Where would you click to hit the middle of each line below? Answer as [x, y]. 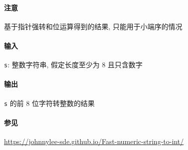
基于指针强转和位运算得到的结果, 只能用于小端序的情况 [93, 26]
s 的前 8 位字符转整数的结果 [49, 103]
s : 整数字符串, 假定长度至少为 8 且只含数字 [73, 65]
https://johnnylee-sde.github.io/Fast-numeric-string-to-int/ [94, 141]
